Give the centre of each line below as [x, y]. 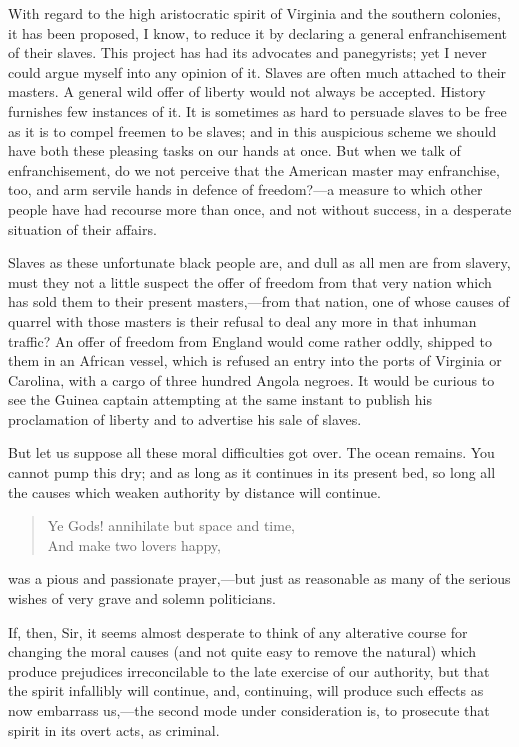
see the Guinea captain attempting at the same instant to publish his [220, 399]
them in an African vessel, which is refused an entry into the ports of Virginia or [255, 360]
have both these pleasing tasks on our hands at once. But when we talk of [234, 150]
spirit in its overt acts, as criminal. [114, 729]
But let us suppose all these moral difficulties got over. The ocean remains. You [251, 452]
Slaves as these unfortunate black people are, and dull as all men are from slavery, [259, 262]
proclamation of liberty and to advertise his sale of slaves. [185, 418]
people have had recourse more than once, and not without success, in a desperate [260, 208]
